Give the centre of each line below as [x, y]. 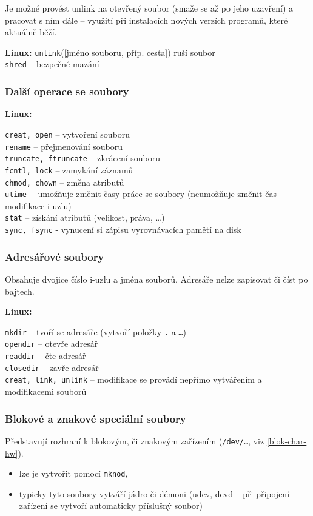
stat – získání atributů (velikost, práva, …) [85, 217]
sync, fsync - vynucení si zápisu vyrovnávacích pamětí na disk [123, 230]
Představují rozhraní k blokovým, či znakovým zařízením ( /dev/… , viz [135, 441]
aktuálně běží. [31, 32]
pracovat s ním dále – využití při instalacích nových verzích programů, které [146, 20]
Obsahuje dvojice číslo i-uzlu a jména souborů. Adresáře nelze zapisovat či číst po [156, 279]
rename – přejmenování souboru [64, 146]
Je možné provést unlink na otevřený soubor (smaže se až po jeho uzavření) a [149, 8]
